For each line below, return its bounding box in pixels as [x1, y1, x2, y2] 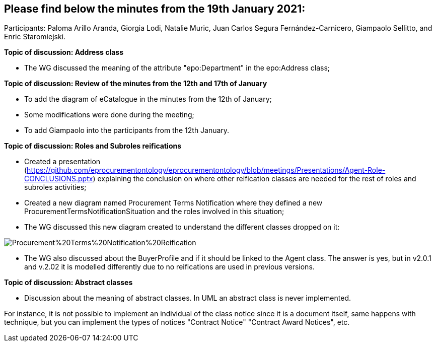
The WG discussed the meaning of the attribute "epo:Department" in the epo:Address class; [24, 63, 330, 73]
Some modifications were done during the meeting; [24, 110, 194, 119]
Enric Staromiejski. [4, 32, 66, 41]
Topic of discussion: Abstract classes [4, 278, 133, 287]
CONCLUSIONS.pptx [24, 174, 93, 183]
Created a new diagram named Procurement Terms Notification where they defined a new [24, 198, 323, 207]
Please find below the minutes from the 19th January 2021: [4, 3, 306, 15]
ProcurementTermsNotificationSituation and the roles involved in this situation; [24, 207, 284, 216]
